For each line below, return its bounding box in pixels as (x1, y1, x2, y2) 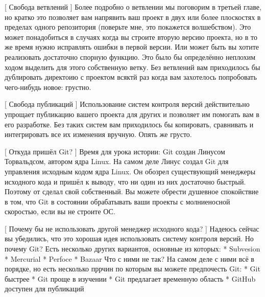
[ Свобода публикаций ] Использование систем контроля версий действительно (5, 99, 250, 109)
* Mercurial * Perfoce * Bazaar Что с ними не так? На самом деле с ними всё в (5, 253, 254, 264)
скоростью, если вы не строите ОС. (5, 206, 115, 217)
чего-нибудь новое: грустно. (5, 81, 91, 92)
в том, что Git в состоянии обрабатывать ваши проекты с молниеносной (5, 196, 230, 207)
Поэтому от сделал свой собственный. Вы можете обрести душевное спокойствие (5, 186, 259, 197)
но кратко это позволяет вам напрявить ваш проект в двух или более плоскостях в (5, 11, 261, 22)
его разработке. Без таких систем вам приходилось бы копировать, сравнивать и (5, 119, 254, 129)
